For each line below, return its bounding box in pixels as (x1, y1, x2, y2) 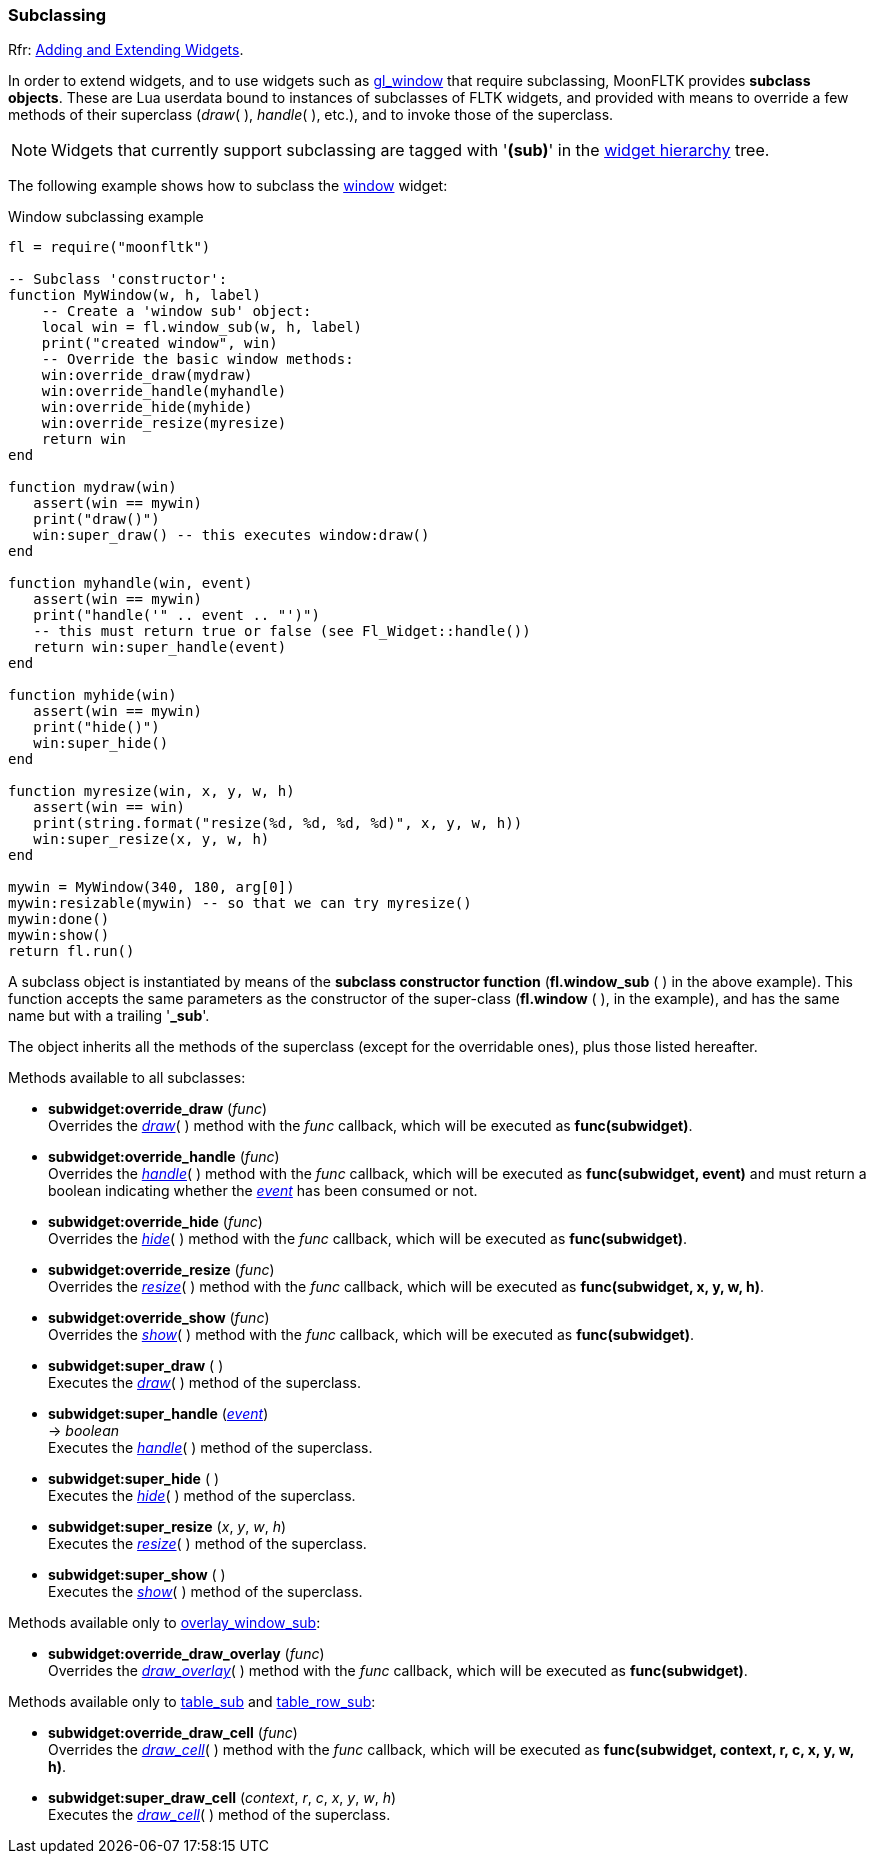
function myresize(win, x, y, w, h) (8, 783, 295, 800)
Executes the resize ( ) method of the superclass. (48, 1535, 367, 1553)
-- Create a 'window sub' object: (41, 303, 312, 320)
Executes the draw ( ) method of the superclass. (48, 1374, 362, 1392)
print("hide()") (33, 719, 160, 736)
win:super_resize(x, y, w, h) (33, 831, 270, 848)
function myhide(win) (8, 687, 177, 704)
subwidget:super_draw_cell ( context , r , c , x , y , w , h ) (48, 1789, 397, 1807)
